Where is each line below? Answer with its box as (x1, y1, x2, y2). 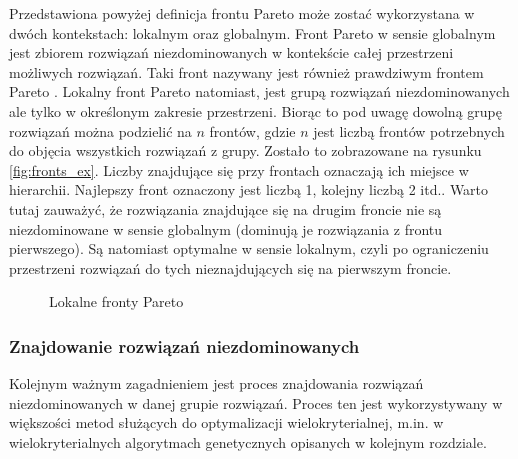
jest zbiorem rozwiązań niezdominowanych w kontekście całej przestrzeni (9, 42, 454, 63)
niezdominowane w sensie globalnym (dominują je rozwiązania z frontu (9, 218, 443, 239)
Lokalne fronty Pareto (49, 291, 184, 312)
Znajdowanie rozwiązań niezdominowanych (9, 333, 360, 358)
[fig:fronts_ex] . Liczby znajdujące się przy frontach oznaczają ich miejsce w (9, 159, 469, 180)
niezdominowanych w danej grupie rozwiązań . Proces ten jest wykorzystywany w (9, 392, 503, 413)
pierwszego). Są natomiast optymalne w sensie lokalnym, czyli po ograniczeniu (9, 238, 489, 259)
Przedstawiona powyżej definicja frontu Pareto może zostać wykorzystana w (9, 3, 475, 23)
